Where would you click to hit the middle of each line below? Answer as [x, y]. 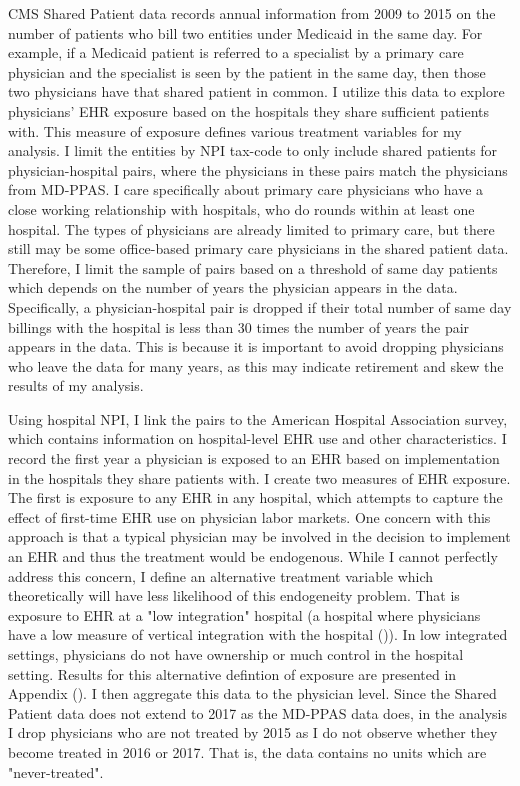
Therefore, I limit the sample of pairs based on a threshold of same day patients [253, 267]
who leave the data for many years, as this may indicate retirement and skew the [256, 365]
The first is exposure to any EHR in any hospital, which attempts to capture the [255, 497]
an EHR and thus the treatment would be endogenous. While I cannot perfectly [253, 556]
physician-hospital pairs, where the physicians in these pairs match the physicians [258, 169]
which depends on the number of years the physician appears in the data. [233, 287]
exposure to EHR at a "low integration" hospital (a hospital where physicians [244, 614]
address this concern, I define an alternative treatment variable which [221, 575]
